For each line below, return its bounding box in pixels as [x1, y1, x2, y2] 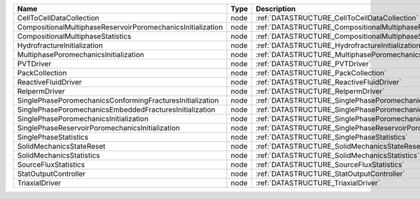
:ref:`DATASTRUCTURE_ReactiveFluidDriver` [255, 78, 402, 87]
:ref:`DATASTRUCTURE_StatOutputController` [255, 169, 405, 178]
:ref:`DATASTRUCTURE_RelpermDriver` [255, 87, 385, 96]
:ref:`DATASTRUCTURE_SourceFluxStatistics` [255, 160, 405, 169]
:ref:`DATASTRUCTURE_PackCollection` [255, 68, 387, 78]
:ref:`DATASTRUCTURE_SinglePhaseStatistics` [255, 133, 408, 142]
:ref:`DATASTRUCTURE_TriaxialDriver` [255, 178, 381, 188]
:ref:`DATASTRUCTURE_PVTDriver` [255, 59, 371, 68]
